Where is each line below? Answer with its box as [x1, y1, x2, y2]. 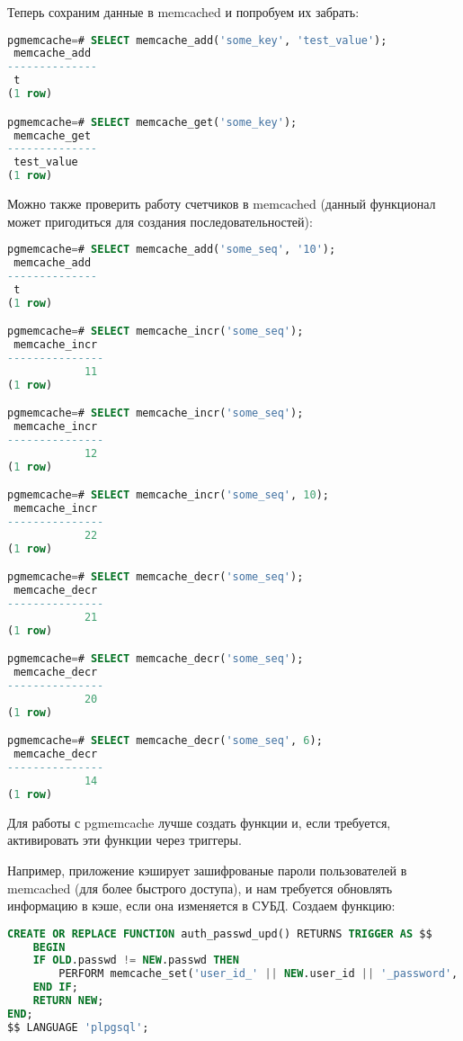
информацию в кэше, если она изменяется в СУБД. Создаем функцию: [7, 896, 396, 915]
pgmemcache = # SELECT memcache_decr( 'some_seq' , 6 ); [7, 734, 323, 748]
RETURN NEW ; [32, 994, 104, 1008]
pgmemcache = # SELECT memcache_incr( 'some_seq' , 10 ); [7, 489, 330, 502]
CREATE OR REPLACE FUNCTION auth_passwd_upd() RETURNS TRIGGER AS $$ [7, 927, 432, 940]
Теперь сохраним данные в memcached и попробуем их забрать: [7, 3, 360, 21]
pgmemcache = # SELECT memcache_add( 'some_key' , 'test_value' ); [7, 33, 387, 47]
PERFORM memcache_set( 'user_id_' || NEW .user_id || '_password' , [58, 967, 459, 981]
